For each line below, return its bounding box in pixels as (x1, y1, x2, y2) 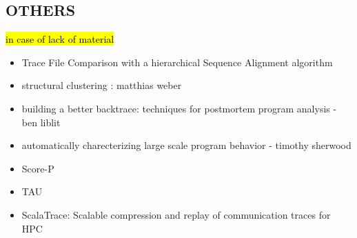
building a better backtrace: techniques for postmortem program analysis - (21, 101, 337, 115)
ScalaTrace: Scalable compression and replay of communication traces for (21, 207, 331, 221)
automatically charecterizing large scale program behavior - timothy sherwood (21, 138, 351, 152)
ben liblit (21, 115, 61, 129)
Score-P (21, 161, 54, 175)
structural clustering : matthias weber (21, 78, 182, 92)
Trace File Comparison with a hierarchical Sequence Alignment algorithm (21, 54, 333, 69)
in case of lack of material (6, 32, 114, 46)
